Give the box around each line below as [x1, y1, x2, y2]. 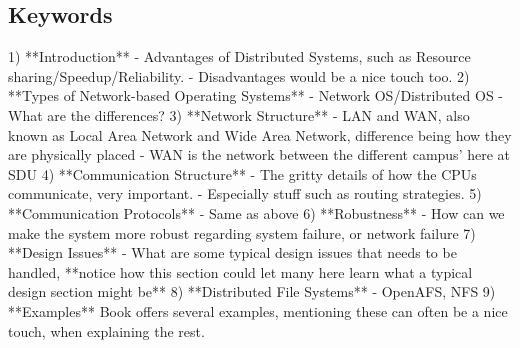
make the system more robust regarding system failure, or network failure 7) [8, 222, 476, 243]
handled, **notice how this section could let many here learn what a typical [8, 261, 473, 282]
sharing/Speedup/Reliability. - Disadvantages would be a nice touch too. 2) [8, 65, 470, 86]
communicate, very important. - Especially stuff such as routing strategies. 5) [8, 183, 482, 204]
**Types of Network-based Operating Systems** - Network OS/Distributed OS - [8, 85, 503, 106]
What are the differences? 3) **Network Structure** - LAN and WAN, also [8, 104, 470, 125]
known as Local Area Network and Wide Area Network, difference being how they [8, 124, 512, 145]
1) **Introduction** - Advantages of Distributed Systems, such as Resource [8, 46, 471, 67]
